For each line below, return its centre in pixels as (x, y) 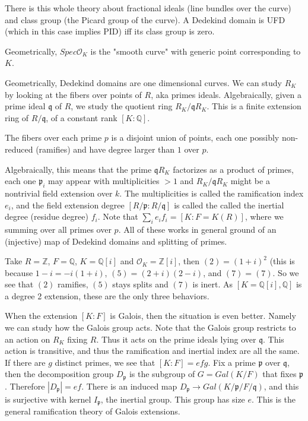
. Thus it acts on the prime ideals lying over (176, 339)
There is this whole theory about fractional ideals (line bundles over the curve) (148, 8)
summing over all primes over (58, 229)
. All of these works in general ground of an (197, 229)
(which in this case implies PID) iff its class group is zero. (110, 31)
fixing (77, 339)
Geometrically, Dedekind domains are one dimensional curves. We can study (143, 82)
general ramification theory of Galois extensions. (93, 411)
